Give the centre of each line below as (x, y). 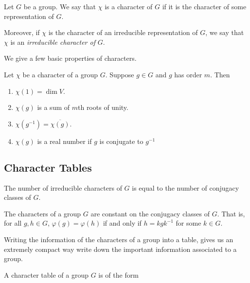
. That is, (231, 213)
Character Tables (48, 167)
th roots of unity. (103, 107)
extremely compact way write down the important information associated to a (120, 249)
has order (188, 74)
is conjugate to (121, 141)
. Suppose (120, 74)
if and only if (122, 223)
